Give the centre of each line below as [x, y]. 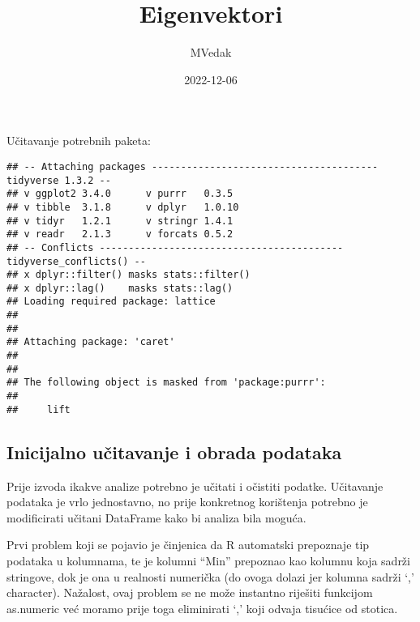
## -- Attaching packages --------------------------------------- [193, 166]
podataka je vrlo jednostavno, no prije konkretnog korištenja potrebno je [187, 502]
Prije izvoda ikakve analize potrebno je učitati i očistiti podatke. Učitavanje [195, 486]
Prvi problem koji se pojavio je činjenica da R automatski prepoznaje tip [188, 545]
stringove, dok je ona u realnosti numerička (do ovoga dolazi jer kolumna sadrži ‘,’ [210, 576]
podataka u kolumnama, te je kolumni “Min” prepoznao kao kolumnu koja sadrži [208, 560]
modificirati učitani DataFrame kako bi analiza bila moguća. [156, 517]
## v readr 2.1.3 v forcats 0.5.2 [120, 234]
